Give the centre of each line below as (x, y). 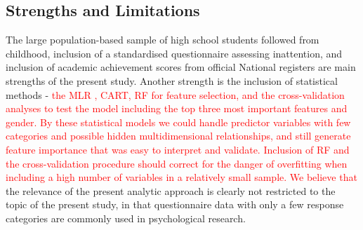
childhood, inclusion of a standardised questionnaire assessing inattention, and (174, 53)
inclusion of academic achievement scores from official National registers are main (181, 67)
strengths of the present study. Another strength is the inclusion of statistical (172, 80)
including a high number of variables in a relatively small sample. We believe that (181, 177)
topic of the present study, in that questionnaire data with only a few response (175, 204)
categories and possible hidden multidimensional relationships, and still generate (178, 136)
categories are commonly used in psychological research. (126, 218)
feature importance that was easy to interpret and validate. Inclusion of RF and (178, 149)
